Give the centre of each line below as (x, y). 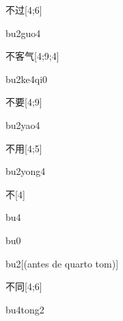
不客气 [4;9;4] (32, 56)
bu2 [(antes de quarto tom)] (62, 263)
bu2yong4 (26, 171)
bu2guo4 (23, 33)
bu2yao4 (23, 124)
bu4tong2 (25, 309)
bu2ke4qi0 (27, 79)
